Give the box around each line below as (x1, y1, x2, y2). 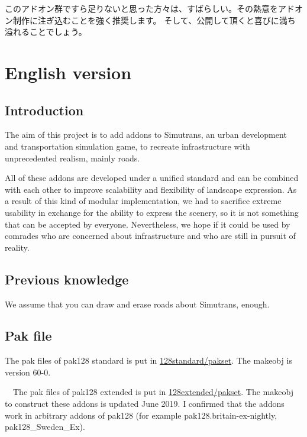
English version (5, 60, 132, 84)
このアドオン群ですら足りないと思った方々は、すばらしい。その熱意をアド (5, 2, 295, 14)
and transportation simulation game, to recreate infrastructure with (5, 140, 250, 152)
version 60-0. (5, 365, 51, 378)
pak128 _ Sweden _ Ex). (5, 420, 85, 433)
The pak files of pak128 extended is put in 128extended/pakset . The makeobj (12, 386, 293, 398)
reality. (5, 241, 30, 253)
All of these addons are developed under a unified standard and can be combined (5, 171, 299, 184)
